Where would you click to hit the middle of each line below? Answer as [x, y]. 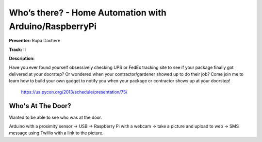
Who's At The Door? [40, 106]
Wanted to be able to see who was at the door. [55, 117]
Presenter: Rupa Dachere [35, 41]
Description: [22, 59]
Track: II [17, 49]
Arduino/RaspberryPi [53, 26]
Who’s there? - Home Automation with [88, 13]
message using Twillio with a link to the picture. [56, 133]
